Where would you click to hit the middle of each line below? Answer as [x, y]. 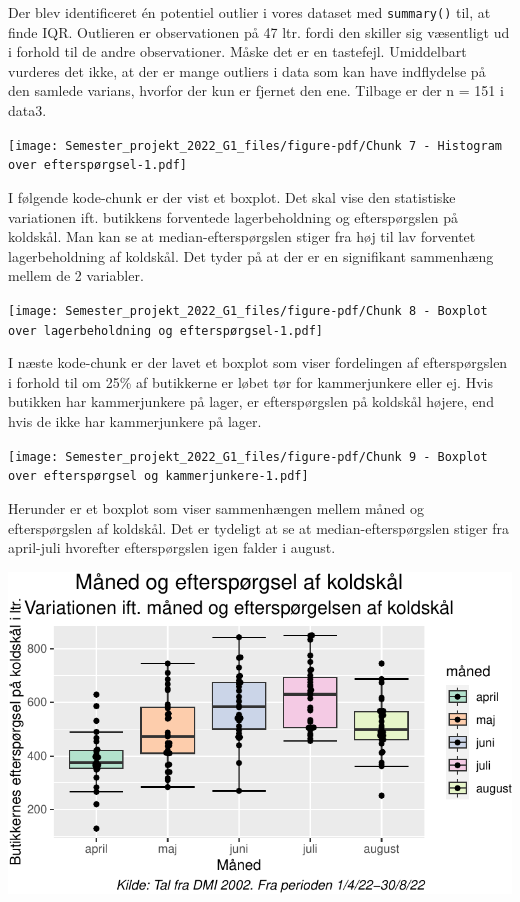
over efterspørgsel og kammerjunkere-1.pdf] [158, 476]
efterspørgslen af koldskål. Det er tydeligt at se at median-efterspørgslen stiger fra [259, 527]
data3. [27, 110]
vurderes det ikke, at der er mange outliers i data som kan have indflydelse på [247, 70]
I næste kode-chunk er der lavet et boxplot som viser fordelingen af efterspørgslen [258, 362]
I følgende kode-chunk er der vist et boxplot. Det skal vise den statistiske [232, 196]
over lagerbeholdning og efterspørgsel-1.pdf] [165, 330]
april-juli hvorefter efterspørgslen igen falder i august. [172, 547]
